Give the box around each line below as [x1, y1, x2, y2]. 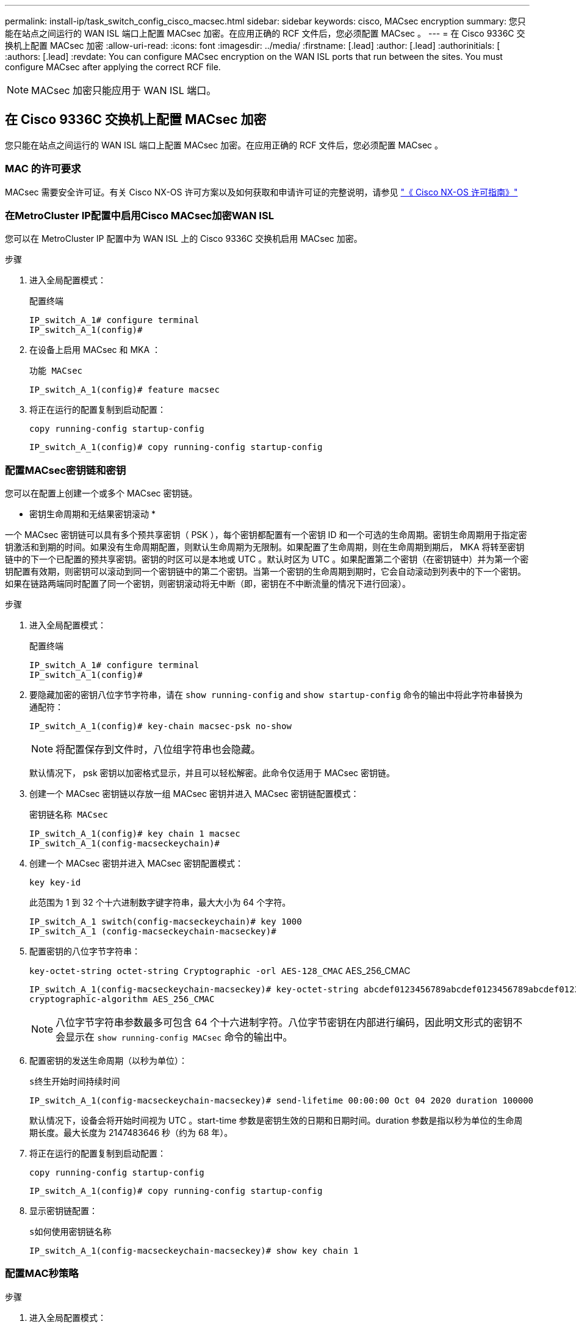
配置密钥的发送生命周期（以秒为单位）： [29, 1055, 187, 1066]
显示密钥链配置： [29, 1205, 98, 1216]
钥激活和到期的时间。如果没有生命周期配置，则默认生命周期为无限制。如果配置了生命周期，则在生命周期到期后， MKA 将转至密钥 [5, 542, 525, 553]
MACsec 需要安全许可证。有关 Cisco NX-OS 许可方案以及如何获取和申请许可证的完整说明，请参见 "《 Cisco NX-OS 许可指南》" [5, 186, 518, 197]
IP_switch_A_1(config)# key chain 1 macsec [29, 829, 240, 839]
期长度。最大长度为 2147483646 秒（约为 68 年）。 [29, 1127, 233, 1138]
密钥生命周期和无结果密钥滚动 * [29, 509, 156, 520]
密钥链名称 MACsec [29, 810, 109, 820]
